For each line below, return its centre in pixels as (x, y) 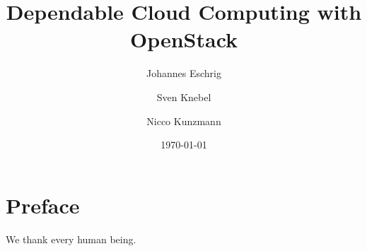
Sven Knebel (184, 97)
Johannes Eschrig (184, 73)
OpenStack (184, 39)
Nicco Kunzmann (184, 121)
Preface (43, 205)
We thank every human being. (71, 239)
